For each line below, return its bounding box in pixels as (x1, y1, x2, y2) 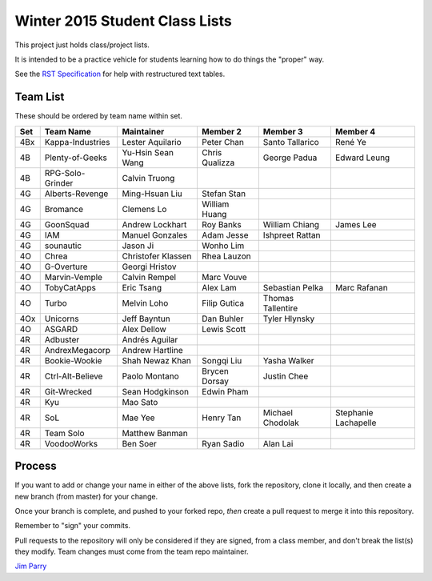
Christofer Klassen (122, 250, 192, 262)
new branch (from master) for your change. (14, 491, 158, 501)
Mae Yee (122, 412, 155, 423)
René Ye (334, 136, 367, 147)
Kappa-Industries (44, 136, 110, 147)
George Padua (262, 152, 318, 163)
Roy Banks (201, 218, 242, 230)
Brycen (201, 365, 230, 376)
